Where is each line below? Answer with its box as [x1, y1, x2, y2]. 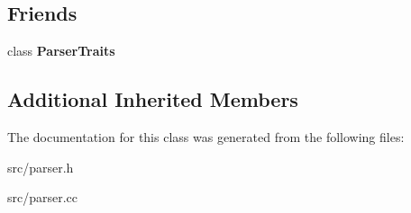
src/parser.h [7, 157, 74, 176]
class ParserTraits [7, 41, 115, 60]
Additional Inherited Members [7, 85, 298, 113]
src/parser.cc [7, 188, 78, 207]
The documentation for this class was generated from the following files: [7, 128, 405, 146]
